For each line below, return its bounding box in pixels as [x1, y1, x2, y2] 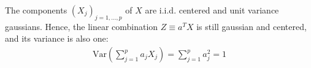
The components [5, 4, 67, 16]
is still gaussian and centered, [196, 20, 307, 32]
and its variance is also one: [5, 32, 109, 45]
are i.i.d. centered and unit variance [145, 4, 279, 16]
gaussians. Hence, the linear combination [5, 20, 158, 32]
